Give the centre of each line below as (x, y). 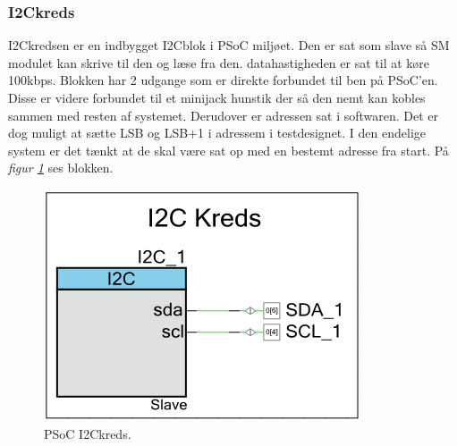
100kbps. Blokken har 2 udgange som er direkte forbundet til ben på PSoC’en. (223, 80)
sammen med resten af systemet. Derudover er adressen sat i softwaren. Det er (224, 115)
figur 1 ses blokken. (61, 168)
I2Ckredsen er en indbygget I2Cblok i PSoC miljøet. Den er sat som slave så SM (229, 45)
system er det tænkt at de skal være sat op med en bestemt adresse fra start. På (228, 150)
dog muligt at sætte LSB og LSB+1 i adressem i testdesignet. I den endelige (217, 133)
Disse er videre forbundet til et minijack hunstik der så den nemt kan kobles (217, 97)
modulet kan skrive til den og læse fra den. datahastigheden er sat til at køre (219, 62)
